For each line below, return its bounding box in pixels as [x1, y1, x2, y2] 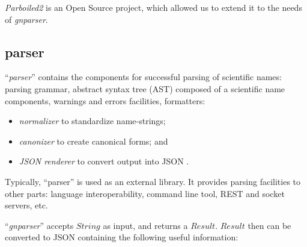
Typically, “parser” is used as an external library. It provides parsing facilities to [5, 175, 300, 187]
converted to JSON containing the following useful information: [5, 231, 239, 243]
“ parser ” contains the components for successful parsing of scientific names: [5, 70, 282, 83]
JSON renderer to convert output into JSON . [19, 155, 189, 167]
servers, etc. [5, 199, 48, 211]
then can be [248, 219, 291, 231]
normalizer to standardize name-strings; [19, 114, 166, 127]
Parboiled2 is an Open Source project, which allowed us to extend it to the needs [5, 1, 302, 13]
